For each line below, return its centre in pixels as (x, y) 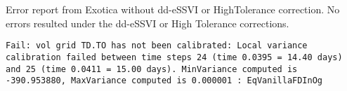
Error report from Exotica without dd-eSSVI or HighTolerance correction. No (173, 9)
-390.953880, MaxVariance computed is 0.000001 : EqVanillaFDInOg (164, 81)
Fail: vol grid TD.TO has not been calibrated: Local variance (157, 46)
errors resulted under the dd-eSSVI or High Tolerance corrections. (148, 23)
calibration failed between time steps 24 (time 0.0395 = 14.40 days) (174, 57)
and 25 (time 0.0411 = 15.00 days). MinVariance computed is (152, 69)
